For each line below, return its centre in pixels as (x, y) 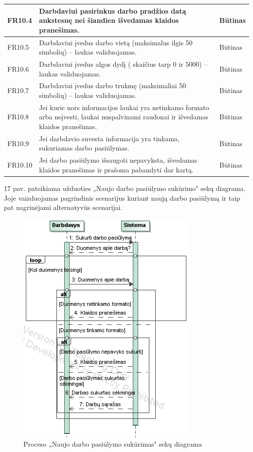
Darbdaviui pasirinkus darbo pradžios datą (113, 10)
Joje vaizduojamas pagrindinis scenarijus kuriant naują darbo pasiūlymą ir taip (122, 198)
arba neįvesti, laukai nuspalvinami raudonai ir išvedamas (124, 117)
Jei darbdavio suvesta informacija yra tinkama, (109, 138)
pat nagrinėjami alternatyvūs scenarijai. (63, 207)
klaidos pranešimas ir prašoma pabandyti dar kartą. (116, 169)
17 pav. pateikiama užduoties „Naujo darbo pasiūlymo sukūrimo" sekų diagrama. (125, 188)
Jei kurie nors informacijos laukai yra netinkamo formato (124, 107)
